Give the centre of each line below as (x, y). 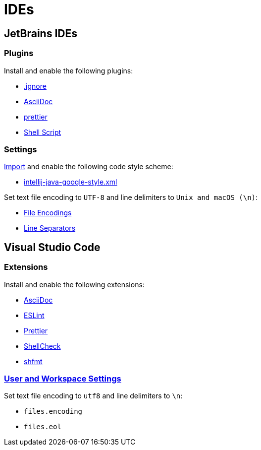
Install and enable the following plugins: (69, 70)
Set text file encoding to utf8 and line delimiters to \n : (93, 396)
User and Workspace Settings (63, 378)
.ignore (35, 86)
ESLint (34, 315)
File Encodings (48, 213)
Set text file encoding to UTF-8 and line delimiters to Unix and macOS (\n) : (131, 197)
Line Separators (50, 228)
